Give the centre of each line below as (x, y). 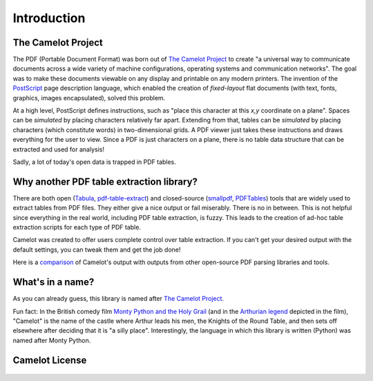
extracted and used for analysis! (59, 149)
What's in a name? (54, 282)
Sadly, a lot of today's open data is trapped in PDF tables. (94, 162)
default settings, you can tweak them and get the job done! (97, 250)
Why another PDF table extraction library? (105, 182)
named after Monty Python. (52, 340)
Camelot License (50, 360)
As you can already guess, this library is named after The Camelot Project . (118, 299)
